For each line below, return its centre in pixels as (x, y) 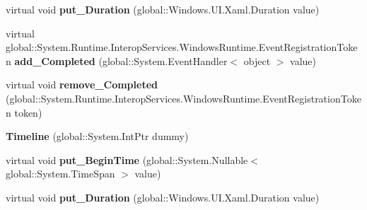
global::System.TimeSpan (60, 174)
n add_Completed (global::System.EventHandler (117, 60)
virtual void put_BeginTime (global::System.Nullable (127, 159)
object (257, 60)
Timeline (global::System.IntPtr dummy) (97, 136)
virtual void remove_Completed (82, 84)
